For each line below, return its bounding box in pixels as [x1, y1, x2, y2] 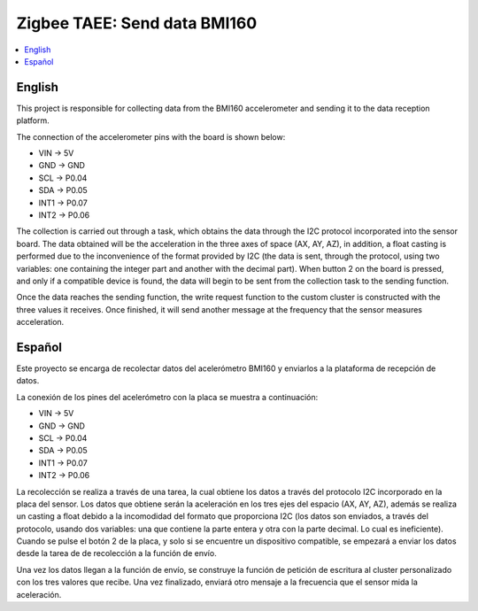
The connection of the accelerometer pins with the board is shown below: [16, 131, 286, 142]
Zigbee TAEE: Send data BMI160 [16, 13, 258, 33]
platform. [16, 115, 50, 126]
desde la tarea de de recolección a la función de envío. [16, 548, 217, 559]
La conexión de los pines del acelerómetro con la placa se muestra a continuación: [16, 391, 319, 402]
